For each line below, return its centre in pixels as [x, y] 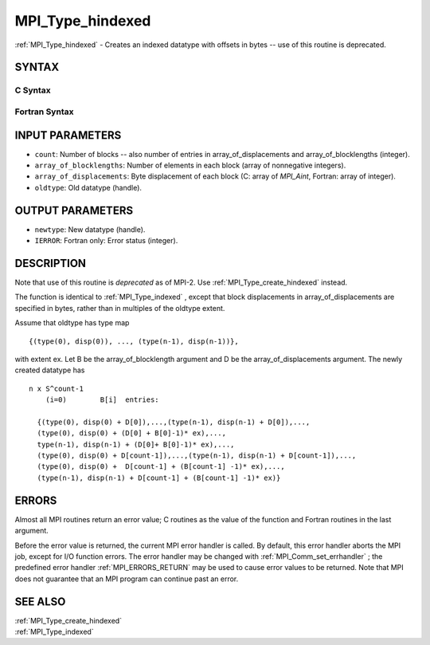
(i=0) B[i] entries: [102, 400]
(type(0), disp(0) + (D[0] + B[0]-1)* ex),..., [132, 433]
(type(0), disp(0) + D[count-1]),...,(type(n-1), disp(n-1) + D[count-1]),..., [197, 456]
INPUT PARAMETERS [68, 135]
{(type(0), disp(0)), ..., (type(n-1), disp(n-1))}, [134, 341]
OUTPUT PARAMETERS [74, 210]
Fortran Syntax [44, 112]
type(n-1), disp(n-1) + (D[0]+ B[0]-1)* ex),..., [136, 444]
